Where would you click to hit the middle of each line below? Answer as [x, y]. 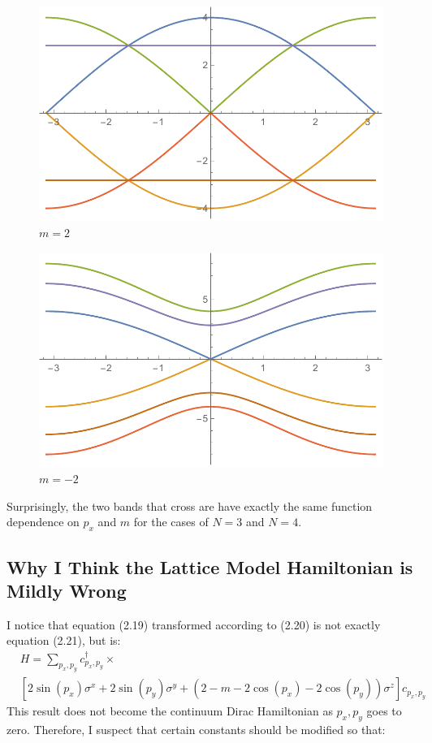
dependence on [43, 522]
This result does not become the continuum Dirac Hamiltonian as [170, 711]
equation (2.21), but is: [64, 640]
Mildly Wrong [67, 590]
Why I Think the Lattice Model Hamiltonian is [210, 566]
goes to [384, 711]
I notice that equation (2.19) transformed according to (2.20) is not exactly [194, 624]
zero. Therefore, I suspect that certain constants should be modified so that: [196, 730]
